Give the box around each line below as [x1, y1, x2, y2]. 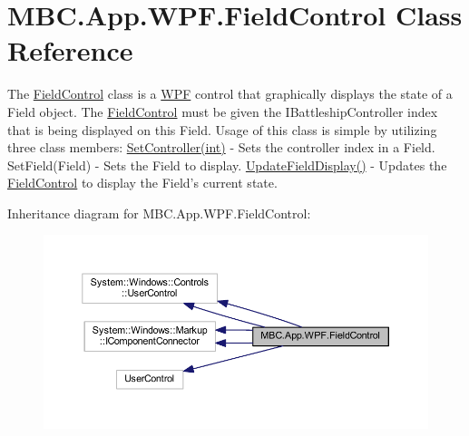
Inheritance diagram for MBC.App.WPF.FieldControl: [7, 203, 311, 222]
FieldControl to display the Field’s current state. [7, 173, 278, 192]
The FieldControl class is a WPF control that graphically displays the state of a [7, 84, 453, 103]
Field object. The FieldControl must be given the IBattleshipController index [7, 102, 438, 121]
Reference [7, 32, 133, 69]
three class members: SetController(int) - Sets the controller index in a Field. [7, 138, 435, 157]
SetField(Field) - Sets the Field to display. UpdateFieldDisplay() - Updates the [7, 155, 447, 174]
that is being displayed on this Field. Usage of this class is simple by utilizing [7, 120, 437, 139]
